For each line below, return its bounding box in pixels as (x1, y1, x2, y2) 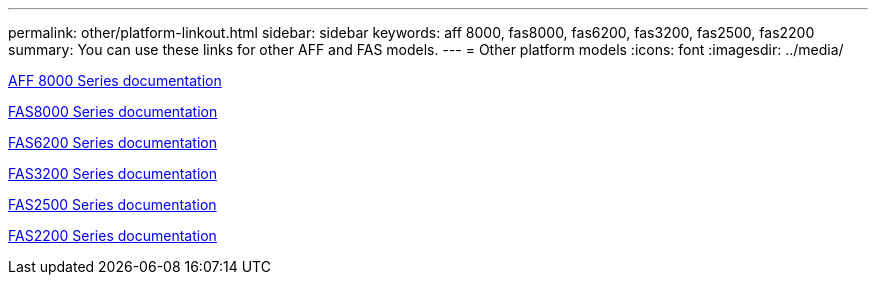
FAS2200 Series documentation (8, 227, 217, 244)
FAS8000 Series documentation (8, 103, 218, 120)
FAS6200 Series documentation (8, 134, 217, 151)
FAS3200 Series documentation (8, 165, 217, 182)
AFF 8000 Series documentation (8, 72, 222, 89)
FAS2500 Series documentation (8, 196, 217, 213)
